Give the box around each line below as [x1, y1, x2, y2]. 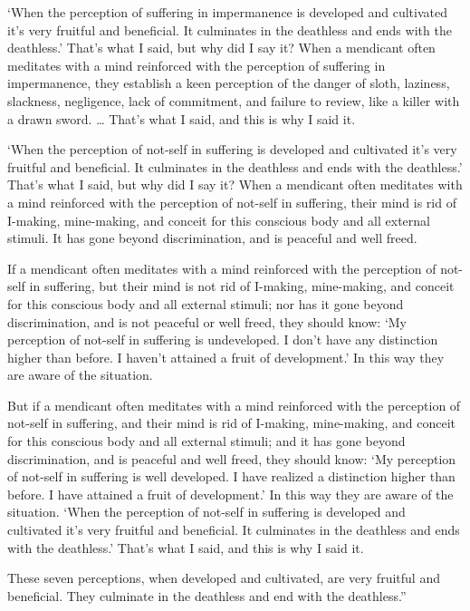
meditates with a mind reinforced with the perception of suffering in [7, 55, 386, 74]
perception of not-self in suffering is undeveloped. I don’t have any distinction [7, 330, 438, 349]
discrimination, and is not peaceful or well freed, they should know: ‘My [7, 312, 407, 331]
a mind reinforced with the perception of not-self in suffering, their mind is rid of [7, 192, 456, 211]
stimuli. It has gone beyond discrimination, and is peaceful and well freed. [7, 228, 417, 247]
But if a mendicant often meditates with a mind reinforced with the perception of [7, 395, 461, 414]
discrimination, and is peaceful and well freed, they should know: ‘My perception [7, 449, 456, 468]
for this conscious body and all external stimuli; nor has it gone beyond [7, 294, 404, 313]
